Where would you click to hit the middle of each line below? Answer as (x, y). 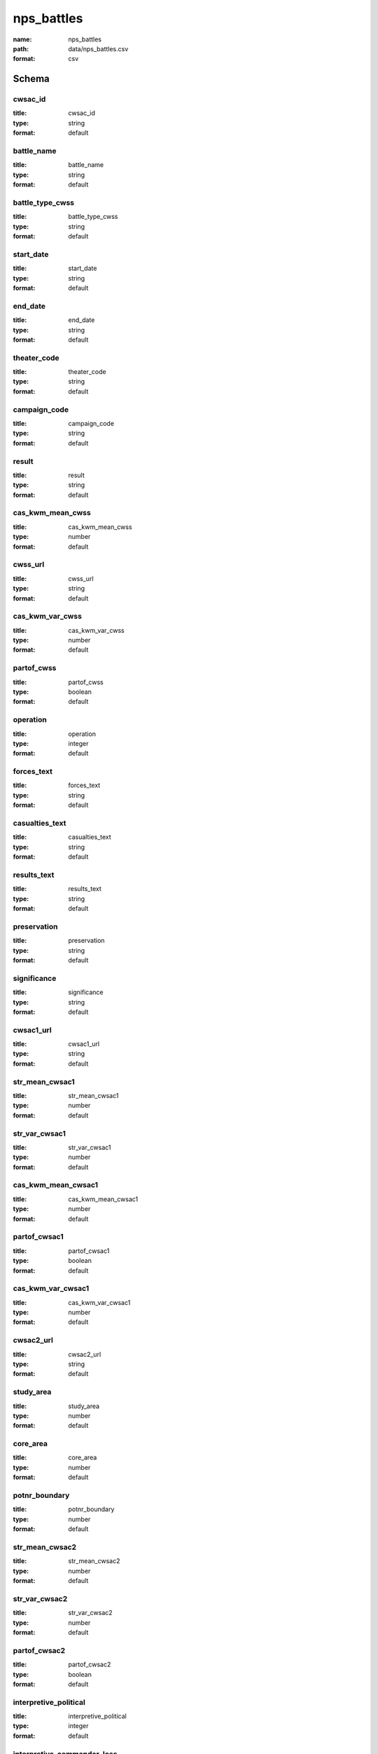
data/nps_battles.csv (98, 48)
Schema (31, 79)
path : (21, 48)
